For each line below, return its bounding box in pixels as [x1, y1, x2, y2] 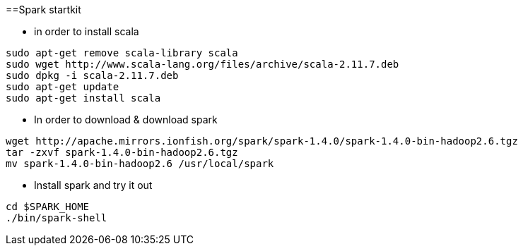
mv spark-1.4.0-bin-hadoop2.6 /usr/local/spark [6, 158, 274, 169]
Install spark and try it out [34, 179, 153, 191]
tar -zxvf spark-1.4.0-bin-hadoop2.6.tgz [6, 147, 238, 158]
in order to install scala [34, 25, 139, 37]
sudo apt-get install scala [6, 92, 161, 104]
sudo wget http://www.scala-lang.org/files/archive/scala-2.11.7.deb [6, 59, 399, 70]
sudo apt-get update [6, 81, 119, 92]
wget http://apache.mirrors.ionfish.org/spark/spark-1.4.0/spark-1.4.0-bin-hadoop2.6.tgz [6, 135, 518, 147]
